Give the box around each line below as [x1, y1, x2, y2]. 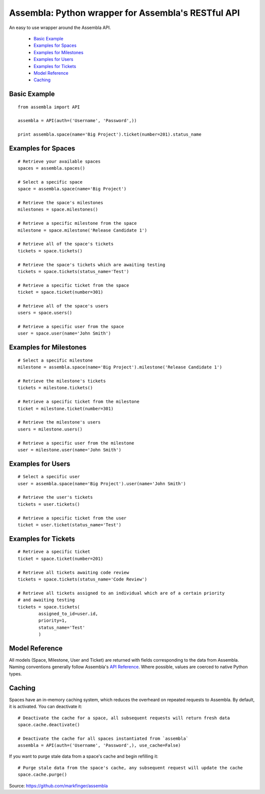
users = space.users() [18, 310, 73, 316]
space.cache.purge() [18, 772, 67, 777]
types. [9, 671, 22, 676]
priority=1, [38, 618, 67, 623]
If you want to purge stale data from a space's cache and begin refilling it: [9, 753, 159, 760]
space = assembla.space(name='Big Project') [18, 186, 127, 192]
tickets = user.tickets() [18, 501, 80, 507]
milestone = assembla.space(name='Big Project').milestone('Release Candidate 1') [18, 365, 222, 370]
